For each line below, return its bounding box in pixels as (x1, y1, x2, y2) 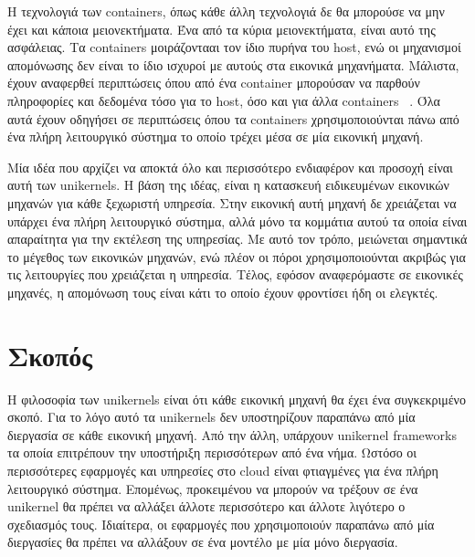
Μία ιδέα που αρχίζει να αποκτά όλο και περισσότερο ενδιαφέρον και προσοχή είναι (7, 157, 453, 176)
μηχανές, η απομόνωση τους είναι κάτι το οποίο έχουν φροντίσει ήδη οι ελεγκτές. (7, 282, 438, 301)
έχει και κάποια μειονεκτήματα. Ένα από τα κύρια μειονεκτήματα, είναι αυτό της (7, 19, 436, 38)
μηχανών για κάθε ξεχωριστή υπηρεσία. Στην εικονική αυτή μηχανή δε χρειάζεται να (7, 193, 457, 212)
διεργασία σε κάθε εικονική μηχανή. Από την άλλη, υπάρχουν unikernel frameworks (7, 425, 457, 444)
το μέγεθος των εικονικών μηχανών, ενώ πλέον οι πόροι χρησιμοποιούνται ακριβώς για (7, 247, 466, 266)
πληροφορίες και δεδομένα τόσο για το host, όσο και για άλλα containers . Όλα (7, 90, 440, 110)
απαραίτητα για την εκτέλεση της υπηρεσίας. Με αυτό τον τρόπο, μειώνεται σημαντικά (7, 229, 468, 248)
